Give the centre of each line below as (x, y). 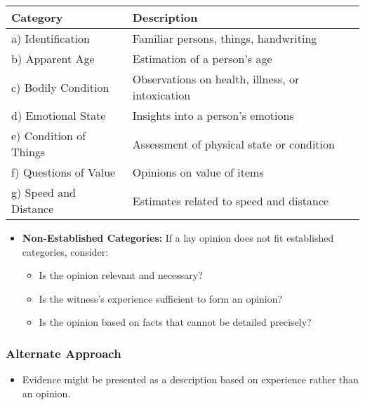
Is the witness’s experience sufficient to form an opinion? (161, 298)
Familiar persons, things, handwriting (225, 38)
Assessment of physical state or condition (233, 144)
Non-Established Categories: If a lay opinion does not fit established (178, 238)
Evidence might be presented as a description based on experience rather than (190, 379)
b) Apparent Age (53, 59)
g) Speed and (44, 192)
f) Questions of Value (64, 172)
